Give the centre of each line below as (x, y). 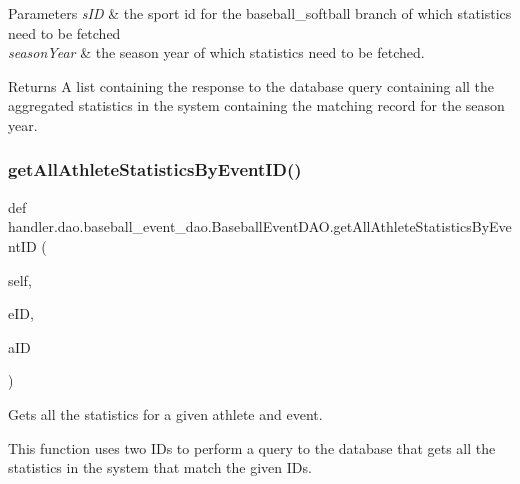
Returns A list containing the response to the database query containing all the (251, 85)
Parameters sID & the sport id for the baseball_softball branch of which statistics (260, 13)
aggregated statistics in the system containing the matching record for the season (256, 105)
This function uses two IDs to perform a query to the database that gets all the (252, 447)
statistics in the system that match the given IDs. (160, 467)
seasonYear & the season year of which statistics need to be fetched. (216, 52)
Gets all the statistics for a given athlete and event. (165, 413)
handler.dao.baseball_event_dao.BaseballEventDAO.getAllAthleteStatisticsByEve (260, 226)
